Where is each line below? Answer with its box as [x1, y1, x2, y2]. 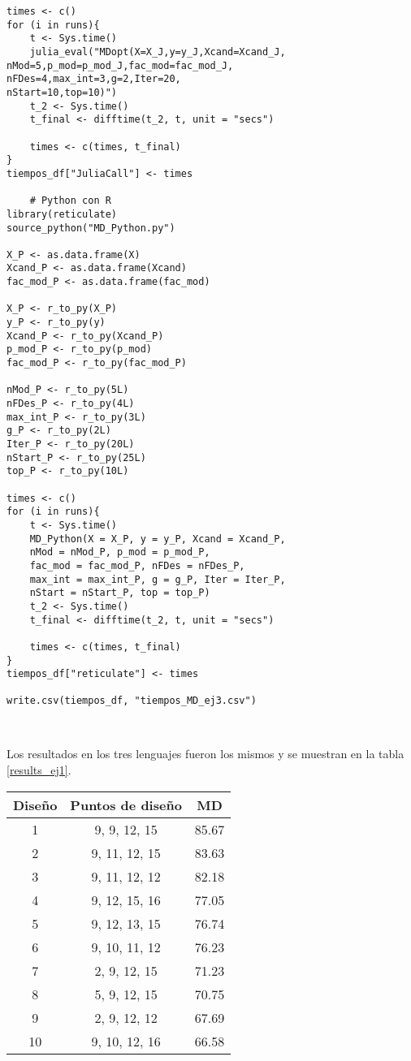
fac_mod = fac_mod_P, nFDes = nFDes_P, [29, 559, 245, 571]
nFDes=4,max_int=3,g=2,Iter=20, [6, 73, 181, 85]
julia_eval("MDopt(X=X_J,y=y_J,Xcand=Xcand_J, [29, 45, 286, 58]
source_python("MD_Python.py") [6, 222, 175, 234]
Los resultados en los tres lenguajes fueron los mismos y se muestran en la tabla [6, 745, 405, 762]
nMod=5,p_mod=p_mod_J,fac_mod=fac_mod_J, [6, 59, 234, 71]
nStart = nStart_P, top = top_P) [29, 587, 210, 599]
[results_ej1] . [6, 761, 71, 778]
